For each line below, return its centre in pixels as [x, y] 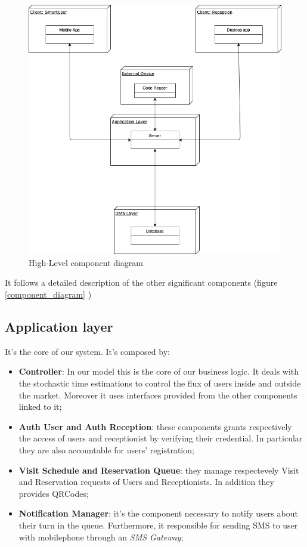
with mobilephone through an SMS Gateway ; [101, 537]
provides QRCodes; [54, 493]
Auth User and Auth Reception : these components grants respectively [155, 426]
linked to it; [40, 407]
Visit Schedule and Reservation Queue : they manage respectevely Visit [159, 470]
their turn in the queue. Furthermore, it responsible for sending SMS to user [158, 525]
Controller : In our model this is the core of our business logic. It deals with [159, 371]
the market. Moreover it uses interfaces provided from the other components [158, 395]
